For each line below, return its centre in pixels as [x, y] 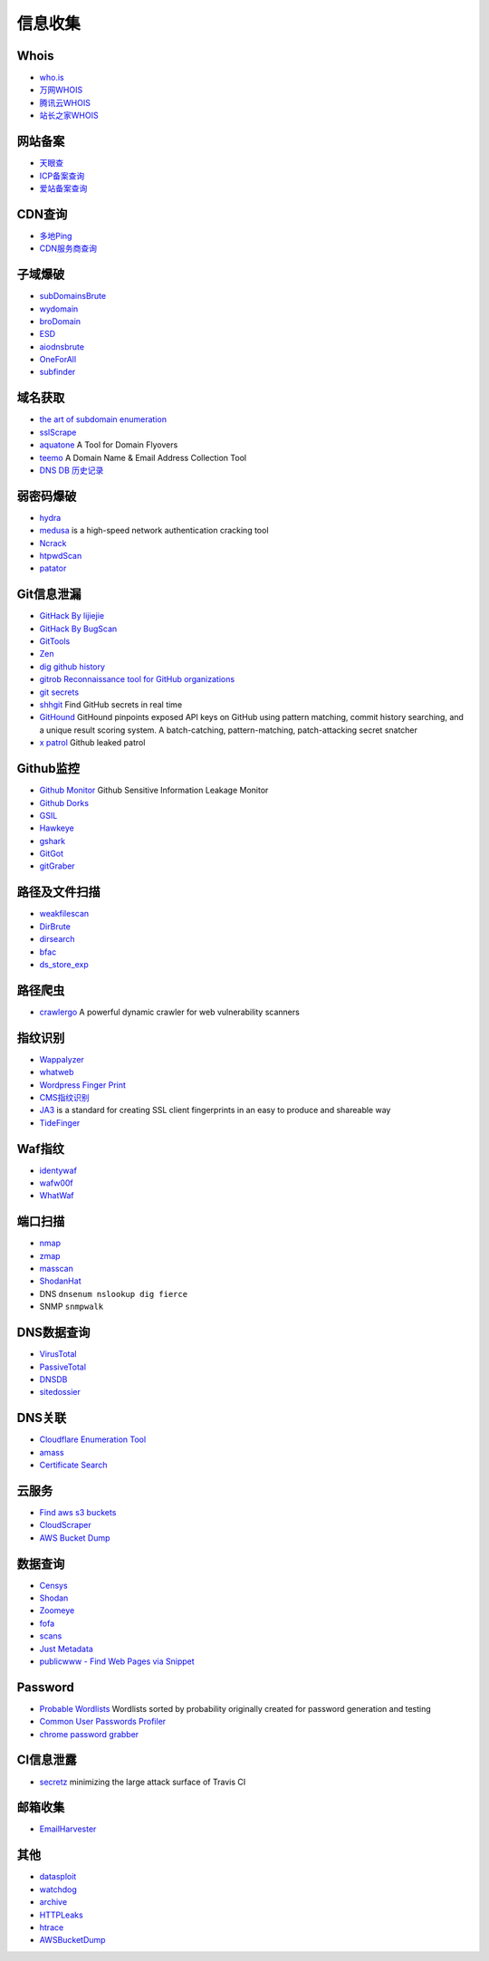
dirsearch [58, 939]
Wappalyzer [62, 1059]
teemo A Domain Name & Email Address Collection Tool [143, 457]
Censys [53, 1585]
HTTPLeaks [61, 1915]
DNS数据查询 [53, 1333]
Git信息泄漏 [49, 595]
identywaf [58, 1170]
